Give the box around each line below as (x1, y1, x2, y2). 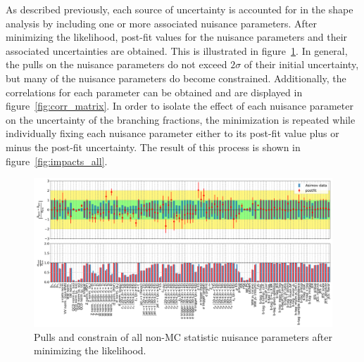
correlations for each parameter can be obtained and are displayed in (6, 84, 303, 99)
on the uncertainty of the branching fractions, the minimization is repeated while (6, 112, 356, 127)
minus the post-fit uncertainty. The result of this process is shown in (6, 139, 301, 154)
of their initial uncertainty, (244, 57, 359, 72)
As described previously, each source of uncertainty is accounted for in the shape (6, 2, 353, 16)
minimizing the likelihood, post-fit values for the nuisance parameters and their (6, 30, 348, 44)
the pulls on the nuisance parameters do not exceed (6, 57, 227, 72)
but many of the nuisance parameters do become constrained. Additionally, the (6, 70, 346, 85)
